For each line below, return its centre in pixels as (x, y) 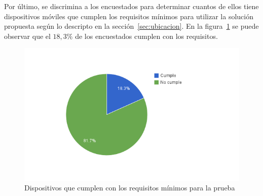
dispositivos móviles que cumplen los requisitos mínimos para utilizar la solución (129, 16)
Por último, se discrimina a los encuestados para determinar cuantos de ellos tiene (131, 6)
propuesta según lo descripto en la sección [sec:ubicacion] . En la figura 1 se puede (131, 26)
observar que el (27, 36)
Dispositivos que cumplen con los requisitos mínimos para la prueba (130, 188)
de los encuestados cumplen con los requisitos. (146, 36)
